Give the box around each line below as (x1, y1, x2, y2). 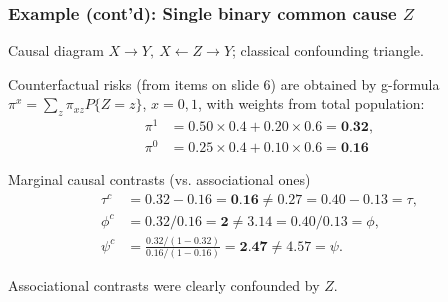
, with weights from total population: (197, 93, 425, 114)
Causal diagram (8, 40, 104, 61)
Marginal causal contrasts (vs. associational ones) (8, 169, 311, 190)
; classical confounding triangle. (232, 40, 424, 61)
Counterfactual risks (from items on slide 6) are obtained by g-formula (8, 73, 440, 94)
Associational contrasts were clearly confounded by (8, 275, 320, 296)
